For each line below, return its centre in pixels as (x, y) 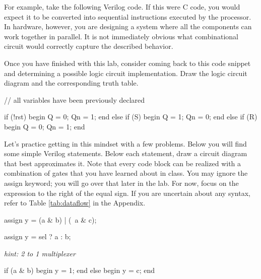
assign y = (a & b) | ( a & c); (50, 219)
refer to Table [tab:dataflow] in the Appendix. (75, 203)
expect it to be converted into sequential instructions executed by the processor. (128, 16)
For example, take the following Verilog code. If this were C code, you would (122, 7)
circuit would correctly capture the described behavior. (89, 46)
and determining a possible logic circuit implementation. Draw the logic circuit (126, 73)
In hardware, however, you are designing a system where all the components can (128, 26)
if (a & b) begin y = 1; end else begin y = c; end (80, 270)
